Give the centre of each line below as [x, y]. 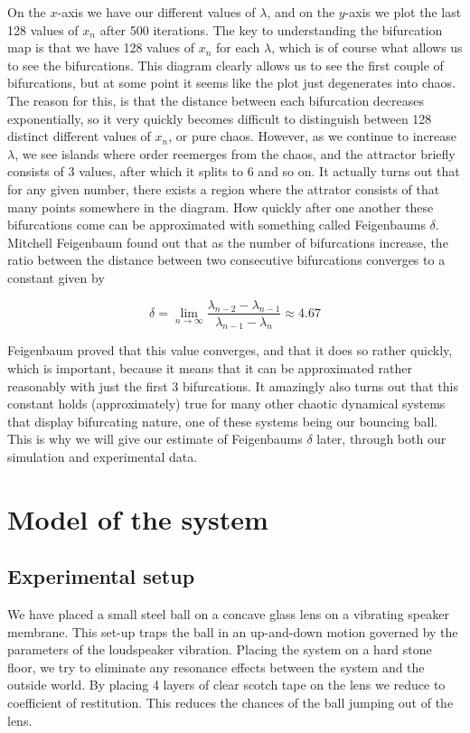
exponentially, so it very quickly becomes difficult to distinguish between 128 [220, 118]
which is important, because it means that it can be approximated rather [210, 367]
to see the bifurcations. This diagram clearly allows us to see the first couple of [226, 65]
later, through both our [381, 439]
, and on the [301, 12]
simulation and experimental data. [103, 456]
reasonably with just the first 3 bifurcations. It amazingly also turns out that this [233, 385]
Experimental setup [101, 576]
